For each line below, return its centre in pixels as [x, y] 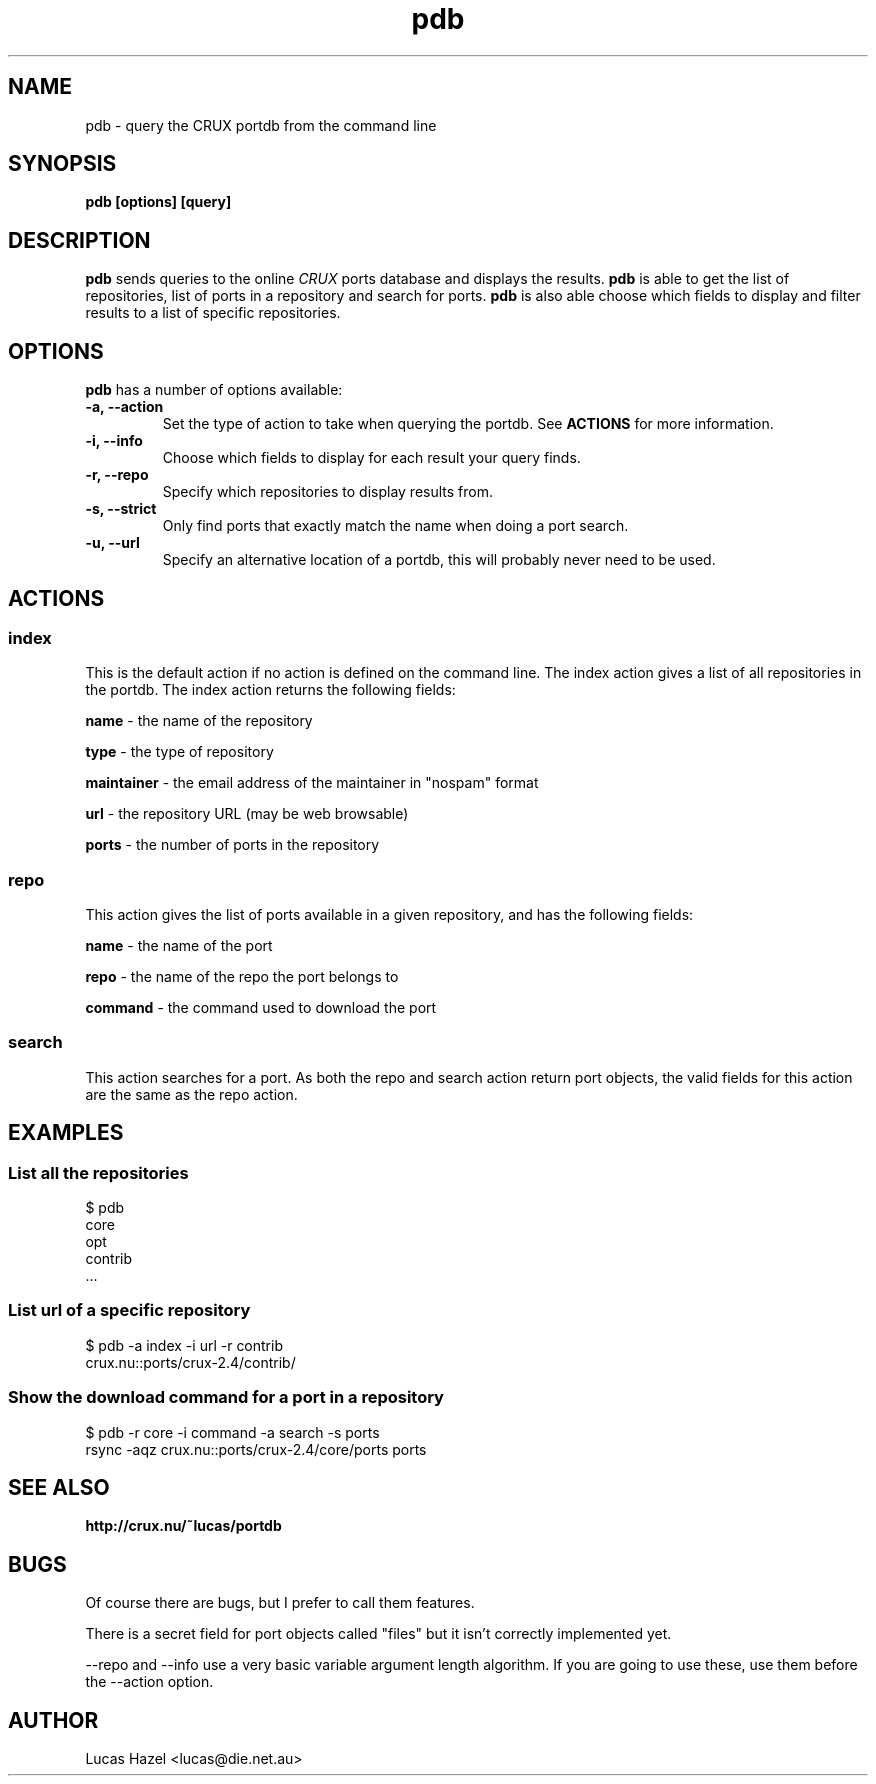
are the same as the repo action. [191, 1094]
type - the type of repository [179, 752]
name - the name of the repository [199, 721]
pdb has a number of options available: [214, 390]
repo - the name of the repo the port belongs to [242, 977]
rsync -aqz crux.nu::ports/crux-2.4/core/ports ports [256, 1449]
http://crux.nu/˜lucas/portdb [183, 1526]
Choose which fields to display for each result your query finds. [371, 458]
